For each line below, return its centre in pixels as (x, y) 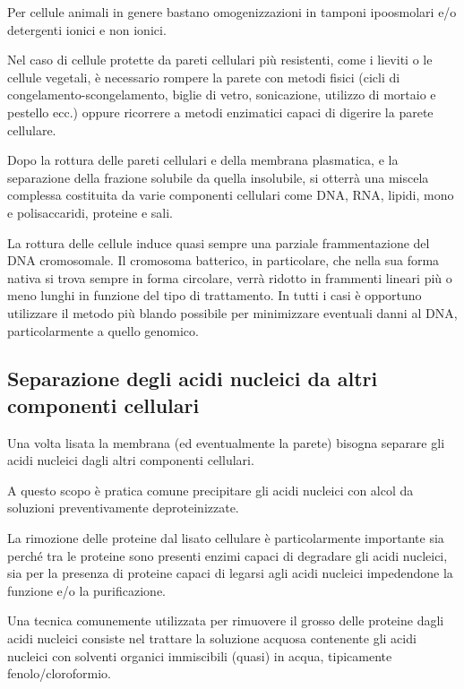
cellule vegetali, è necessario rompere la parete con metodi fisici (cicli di (204, 77)
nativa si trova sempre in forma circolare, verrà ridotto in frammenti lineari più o (230, 277)
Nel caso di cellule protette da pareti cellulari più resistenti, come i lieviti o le (220, 60)
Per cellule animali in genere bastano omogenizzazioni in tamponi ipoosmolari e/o (232, 12)
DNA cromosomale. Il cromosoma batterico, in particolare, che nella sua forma (223, 260)
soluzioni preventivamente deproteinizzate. (123, 508)
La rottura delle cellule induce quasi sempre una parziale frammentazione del (219, 242)
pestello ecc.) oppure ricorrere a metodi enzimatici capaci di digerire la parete (220, 112)
